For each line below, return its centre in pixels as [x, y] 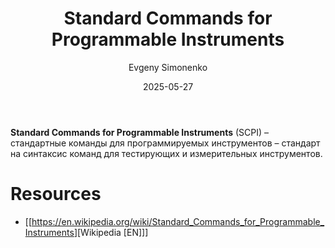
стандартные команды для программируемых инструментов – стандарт [165, 143]
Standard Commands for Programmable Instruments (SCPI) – [140, 132]
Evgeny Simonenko [168, 67]
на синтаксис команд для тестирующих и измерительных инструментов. [166, 153]
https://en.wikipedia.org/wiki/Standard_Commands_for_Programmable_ [178, 221]
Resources [56, 194]
